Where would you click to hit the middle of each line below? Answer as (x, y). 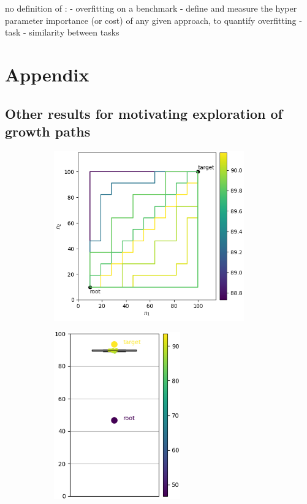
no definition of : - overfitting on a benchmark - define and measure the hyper (151, 8)
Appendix (47, 74)
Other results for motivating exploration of (144, 113)
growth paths (48, 131)
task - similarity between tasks (62, 32)
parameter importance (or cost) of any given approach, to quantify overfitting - (153, 20)
